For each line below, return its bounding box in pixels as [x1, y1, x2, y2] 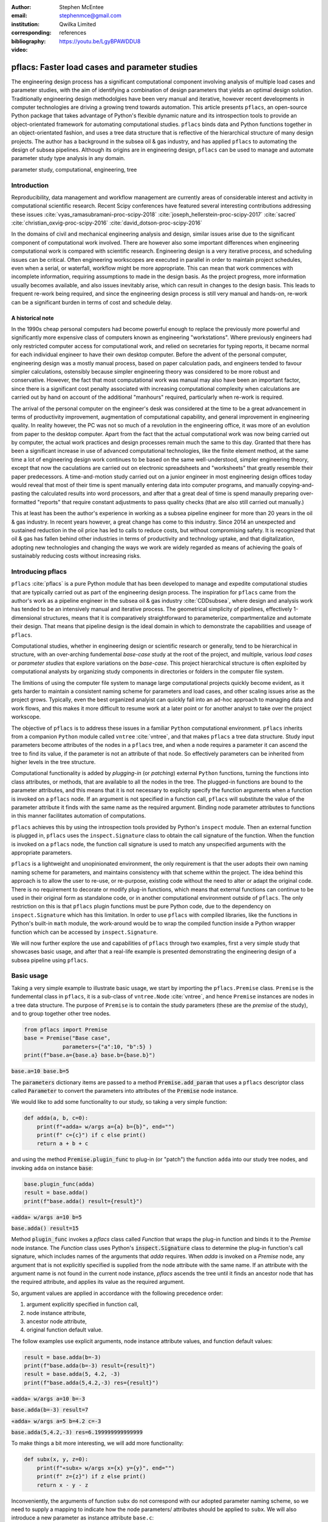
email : [11, 12, 27, 19]
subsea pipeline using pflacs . [11, 956, 89, 964]
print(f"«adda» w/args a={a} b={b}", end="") [36, 1123, 175, 1130]
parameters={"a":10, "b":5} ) [62, 1043, 152, 1050]
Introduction [11, 181, 49, 189]
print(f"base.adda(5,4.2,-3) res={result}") [24, 1379, 159, 1386]
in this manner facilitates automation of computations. [11, 812, 146, 819]
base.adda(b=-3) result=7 [11, 1406, 89, 1414]
